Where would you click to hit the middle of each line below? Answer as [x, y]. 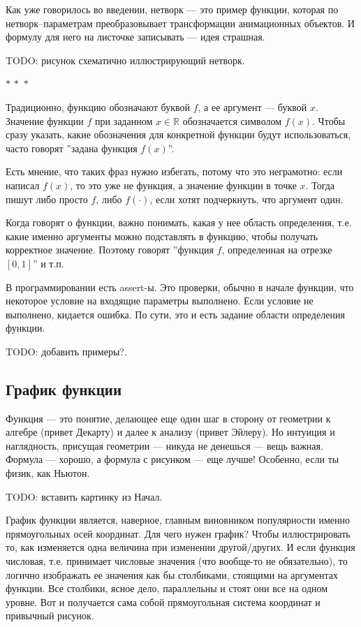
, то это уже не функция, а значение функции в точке [183, 185]
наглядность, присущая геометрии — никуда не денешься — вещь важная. [164, 445]
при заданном [124, 120]
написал [23, 185]
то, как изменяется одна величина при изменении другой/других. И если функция [180, 547]
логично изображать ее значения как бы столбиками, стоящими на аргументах [172, 574]
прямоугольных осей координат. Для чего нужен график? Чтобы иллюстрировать [178, 533]
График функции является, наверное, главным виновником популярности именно [178, 520]
